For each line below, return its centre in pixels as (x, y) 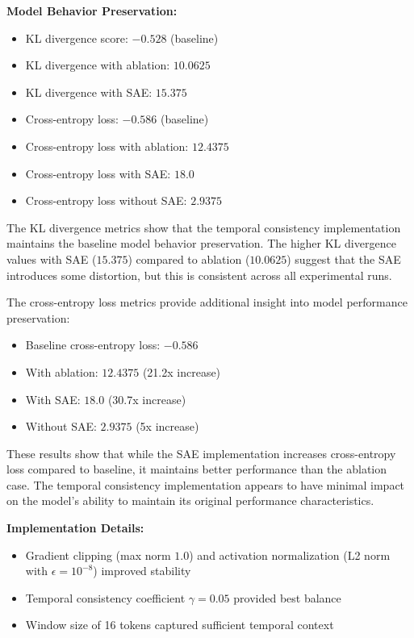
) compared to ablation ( (189, 259)
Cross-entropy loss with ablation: (107, 146)
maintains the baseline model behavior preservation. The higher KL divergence (201, 243)
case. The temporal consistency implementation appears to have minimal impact (206, 484)
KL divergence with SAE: (89, 92)
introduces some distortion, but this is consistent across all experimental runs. (199, 275)
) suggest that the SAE (344, 259)
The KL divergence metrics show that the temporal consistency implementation (204, 227)
